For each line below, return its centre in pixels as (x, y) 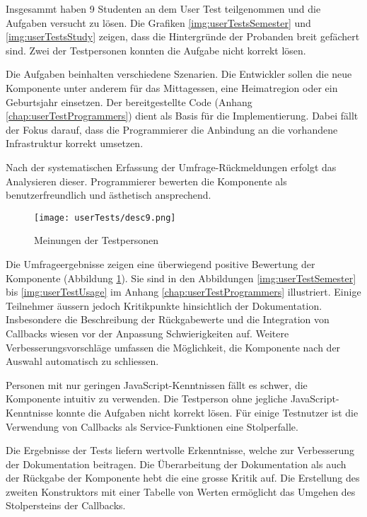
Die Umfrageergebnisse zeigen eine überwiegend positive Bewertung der (161, 263)
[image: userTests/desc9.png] (105, 217)
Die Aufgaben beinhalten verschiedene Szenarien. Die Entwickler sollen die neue (179, 74)
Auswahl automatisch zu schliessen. (82, 361)
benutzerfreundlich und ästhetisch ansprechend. (109, 195)
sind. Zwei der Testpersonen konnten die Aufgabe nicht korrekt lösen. (156, 50)
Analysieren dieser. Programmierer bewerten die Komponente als (146, 181)
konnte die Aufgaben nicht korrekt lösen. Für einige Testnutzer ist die (207, 412)
